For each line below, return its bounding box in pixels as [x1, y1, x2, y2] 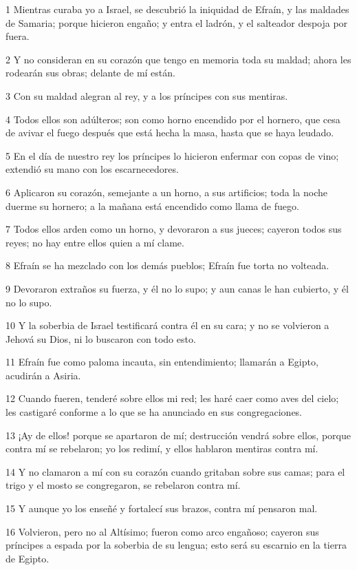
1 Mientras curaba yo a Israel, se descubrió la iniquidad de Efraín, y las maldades [6, 2, 349, 16]
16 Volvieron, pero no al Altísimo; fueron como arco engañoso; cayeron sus [6, 524, 319, 538]
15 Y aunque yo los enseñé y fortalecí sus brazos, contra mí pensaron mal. [6, 501, 318, 516]
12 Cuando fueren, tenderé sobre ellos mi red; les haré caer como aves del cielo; [6, 391, 339, 405]
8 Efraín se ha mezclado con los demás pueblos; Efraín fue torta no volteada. [6, 258, 329, 273]
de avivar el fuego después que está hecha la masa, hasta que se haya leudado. [6, 125, 334, 140]
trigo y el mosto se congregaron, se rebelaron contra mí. [6, 478, 241, 492]
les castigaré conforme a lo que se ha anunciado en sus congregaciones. [6, 405, 303, 419]
